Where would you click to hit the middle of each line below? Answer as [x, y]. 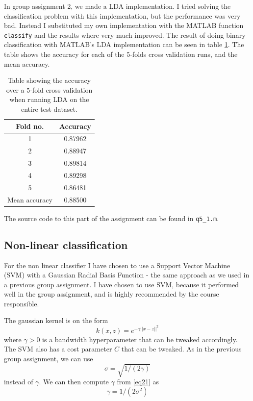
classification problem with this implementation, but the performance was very [122, 15]
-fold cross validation [61, 89]
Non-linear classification [66, 244]
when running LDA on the [49, 99]
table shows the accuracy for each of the [64, 54]
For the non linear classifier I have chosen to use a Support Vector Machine [117, 265]
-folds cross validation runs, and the [184, 54]
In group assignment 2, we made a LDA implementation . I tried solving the [117, 6]
